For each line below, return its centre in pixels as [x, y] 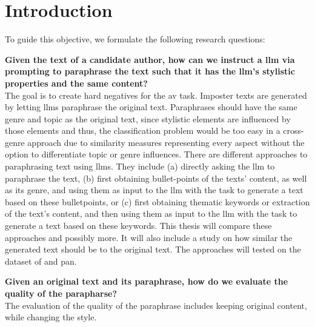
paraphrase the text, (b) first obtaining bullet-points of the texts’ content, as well [156, 178]
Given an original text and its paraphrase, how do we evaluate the [147, 281]
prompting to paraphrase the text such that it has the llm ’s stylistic [150, 71]
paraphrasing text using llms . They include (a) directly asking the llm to [140, 166]
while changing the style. [51, 317]
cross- [293, 130]
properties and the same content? [76, 83]
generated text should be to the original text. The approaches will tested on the [153, 249]
